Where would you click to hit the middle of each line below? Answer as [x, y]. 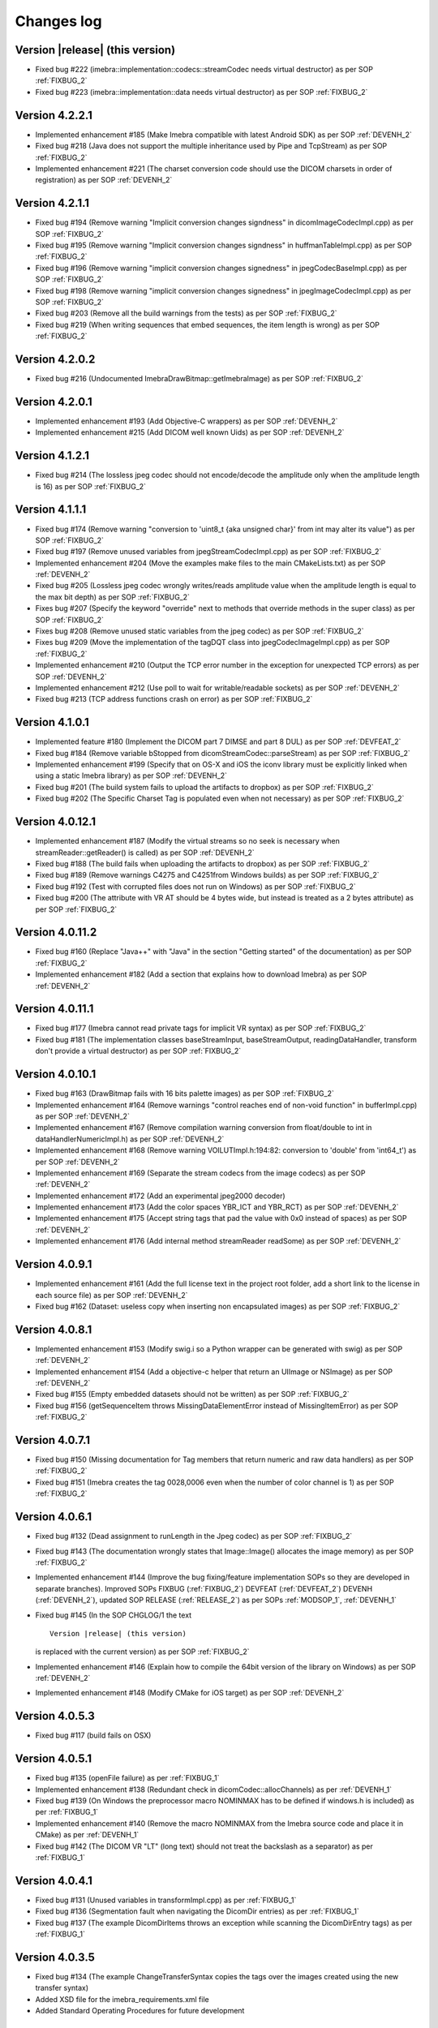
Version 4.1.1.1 [51, 510]
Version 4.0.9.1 [54, 1264]
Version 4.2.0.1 [54, 402]
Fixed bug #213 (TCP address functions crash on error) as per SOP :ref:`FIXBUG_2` [174, 699]
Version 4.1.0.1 [52, 722]
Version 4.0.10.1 [56, 1074]
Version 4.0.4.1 [54, 1881]
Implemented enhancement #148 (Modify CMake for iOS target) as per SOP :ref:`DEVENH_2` [190, 1693]
